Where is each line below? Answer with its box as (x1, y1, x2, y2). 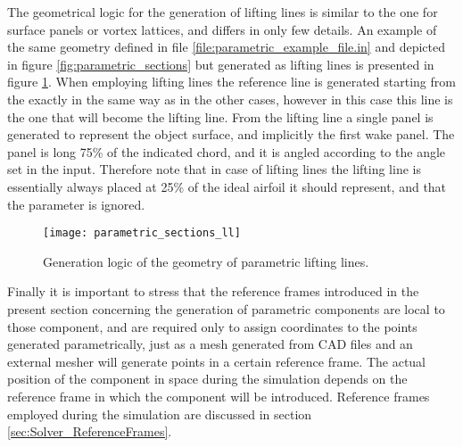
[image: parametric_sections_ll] (43, 227, 241, 240)
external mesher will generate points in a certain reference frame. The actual (7, 352, 426, 370)
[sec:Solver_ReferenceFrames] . (7, 422, 172, 441)
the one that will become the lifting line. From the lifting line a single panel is (7, 107, 434, 126)
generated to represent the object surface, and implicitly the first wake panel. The (7, 125, 455, 144)
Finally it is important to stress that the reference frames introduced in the (7, 282, 419, 301)
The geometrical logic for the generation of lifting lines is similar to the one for (7, 3, 438, 21)
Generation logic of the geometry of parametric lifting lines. (43, 252, 369, 270)
